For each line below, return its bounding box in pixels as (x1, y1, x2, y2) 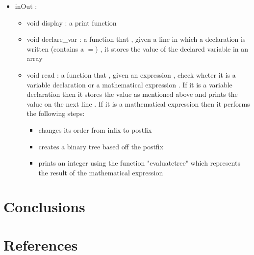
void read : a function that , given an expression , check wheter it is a (26, 69, 236, 80)
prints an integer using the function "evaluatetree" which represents (38, 158, 240, 168)
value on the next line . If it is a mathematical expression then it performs (26, 98, 250, 109)
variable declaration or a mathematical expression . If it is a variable (26, 79, 232, 89)
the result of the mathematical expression (38, 167, 163, 177)
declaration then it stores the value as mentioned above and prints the (26, 89, 238, 99)
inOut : (15, 1, 37, 11)
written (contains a (26, 43, 84, 54)
